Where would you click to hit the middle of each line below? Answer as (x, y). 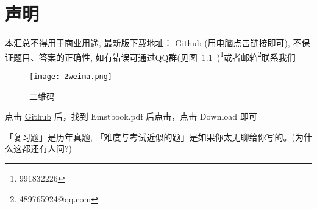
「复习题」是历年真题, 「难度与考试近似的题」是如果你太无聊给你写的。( (150, 136)
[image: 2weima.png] (71, 76)
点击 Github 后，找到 (47, 116)
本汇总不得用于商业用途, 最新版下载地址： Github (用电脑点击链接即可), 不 (153, 43)
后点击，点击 (172, 116)
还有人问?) (51, 149)
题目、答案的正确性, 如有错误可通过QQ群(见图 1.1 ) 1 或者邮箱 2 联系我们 (154, 56)
